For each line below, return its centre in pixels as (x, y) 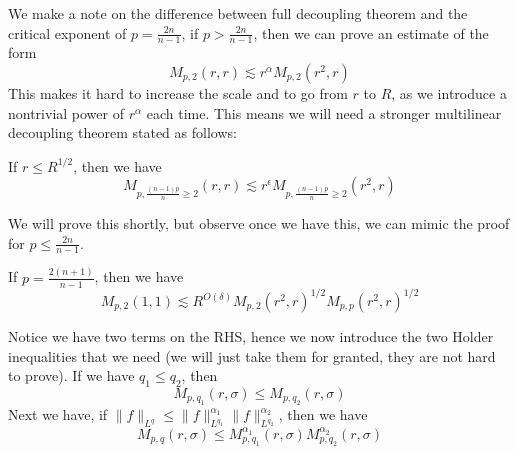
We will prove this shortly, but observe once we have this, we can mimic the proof (259, 222)
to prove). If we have (71, 375)
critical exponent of (67, 32)
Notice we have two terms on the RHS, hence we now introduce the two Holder (251, 336)
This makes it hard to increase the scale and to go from (178, 93)
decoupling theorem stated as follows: (122, 132)
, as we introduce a (449, 93)
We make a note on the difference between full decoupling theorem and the (238, 13)
